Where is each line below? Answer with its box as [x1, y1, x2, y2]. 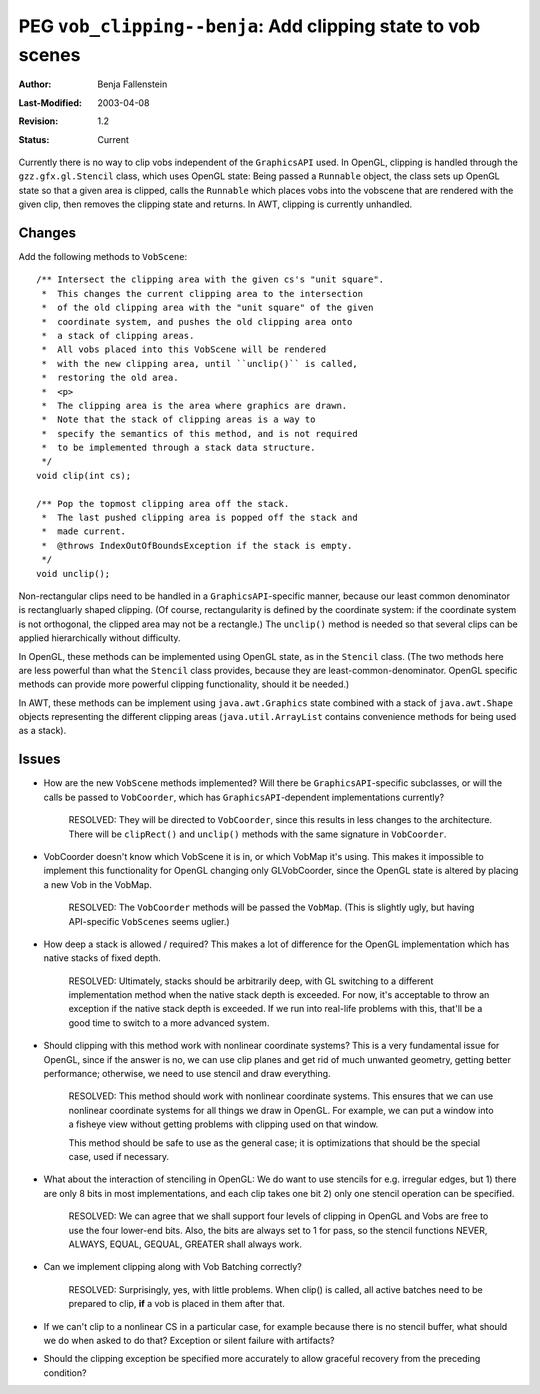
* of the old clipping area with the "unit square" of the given [41, 302, 374, 314]
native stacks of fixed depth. [43, 952, 161, 964]
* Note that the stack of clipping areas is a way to [41, 414, 316, 425]
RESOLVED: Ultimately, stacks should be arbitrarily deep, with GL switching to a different [68, 975, 434, 987]
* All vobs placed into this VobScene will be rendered [41, 344, 327, 355]
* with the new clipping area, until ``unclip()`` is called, [41, 358, 359, 369]
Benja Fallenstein [97, 78, 168, 90]
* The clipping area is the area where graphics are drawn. [41, 400, 348, 411]
